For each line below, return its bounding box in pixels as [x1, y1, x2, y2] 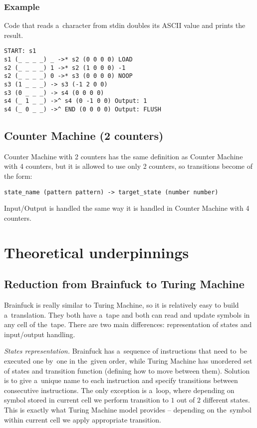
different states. [203, 395, 250, 405]
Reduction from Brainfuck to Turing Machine [4, 276, 245, 292]
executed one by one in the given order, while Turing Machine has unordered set [4, 356, 253, 366]
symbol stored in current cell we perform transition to [4, 395, 169, 405]
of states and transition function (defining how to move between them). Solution [4, 365, 250, 376]
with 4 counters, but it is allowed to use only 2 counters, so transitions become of [4, 161, 253, 171]
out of [177, 395, 195, 405]
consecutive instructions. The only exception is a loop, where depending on [4, 385, 235, 395]
